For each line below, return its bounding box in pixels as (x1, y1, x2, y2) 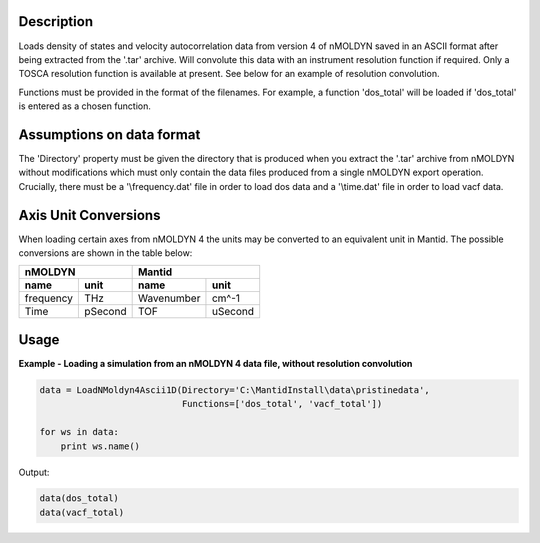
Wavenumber (137, 291, 201, 305)
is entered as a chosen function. (18, 100, 152, 112)
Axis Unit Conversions (18, 206, 161, 224)
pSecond (84, 305, 127, 319)
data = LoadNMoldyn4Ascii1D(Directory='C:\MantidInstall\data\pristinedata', (39, 384, 430, 395)
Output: (18, 466, 50, 478)
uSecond (211, 305, 255, 319)
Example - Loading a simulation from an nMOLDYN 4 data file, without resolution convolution (18, 357, 413, 369)
